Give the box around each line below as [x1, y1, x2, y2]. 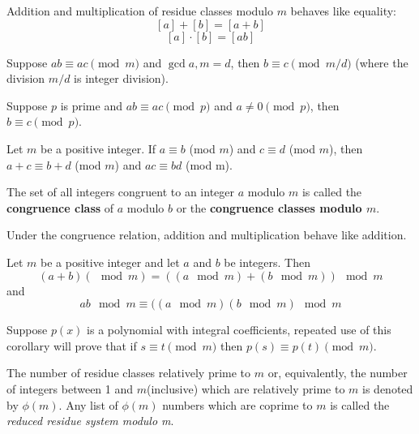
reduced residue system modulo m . [6, 412, 174, 429]
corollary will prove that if [6, 337, 137, 354]
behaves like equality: [290, 2, 396, 19]
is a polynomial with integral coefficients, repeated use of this [87, 321, 391, 338]
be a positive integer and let [41, 253, 180, 270]
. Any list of [58, 396, 118, 413]
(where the [355, 54, 408, 71]
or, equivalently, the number [267, 364, 408, 381]
